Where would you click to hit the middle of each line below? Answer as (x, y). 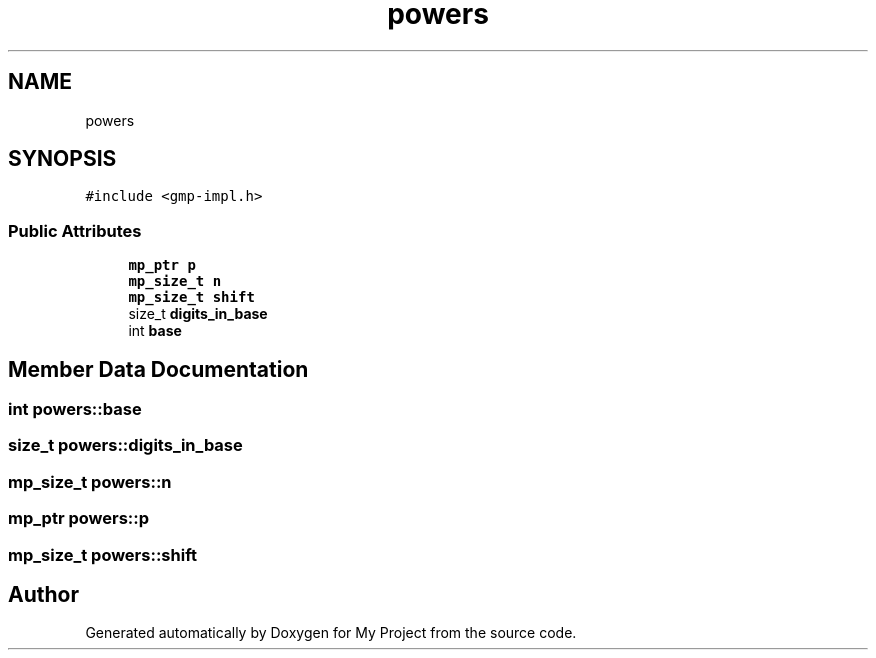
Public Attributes (75, 230)
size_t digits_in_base (198, 314)
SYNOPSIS (62, 159)
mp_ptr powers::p (79, 518)
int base (155, 331)
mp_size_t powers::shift (103, 554)
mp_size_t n (175, 281)
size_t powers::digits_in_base (125, 445)
